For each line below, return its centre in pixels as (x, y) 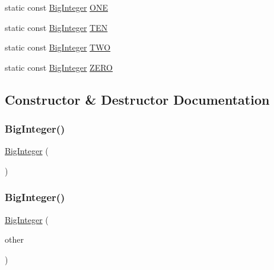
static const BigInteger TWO (58, 47)
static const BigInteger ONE (57, 7)
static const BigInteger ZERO (59, 67)
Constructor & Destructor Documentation (137, 99)
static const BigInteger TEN (56, 27)
